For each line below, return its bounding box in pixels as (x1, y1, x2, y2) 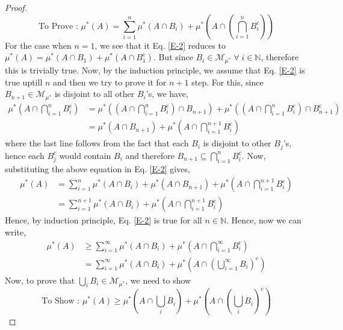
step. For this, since (191, 75, 264, 88)
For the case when (5, 39, 72, 51)
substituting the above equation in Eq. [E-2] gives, (5, 162, 190, 175)
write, (5, 225, 26, 238)
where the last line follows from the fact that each (5, 137, 189, 149)
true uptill (5, 75, 43, 88)
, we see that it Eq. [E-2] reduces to (94, 39, 226, 51)
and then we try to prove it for (53, 75, 167, 88)
